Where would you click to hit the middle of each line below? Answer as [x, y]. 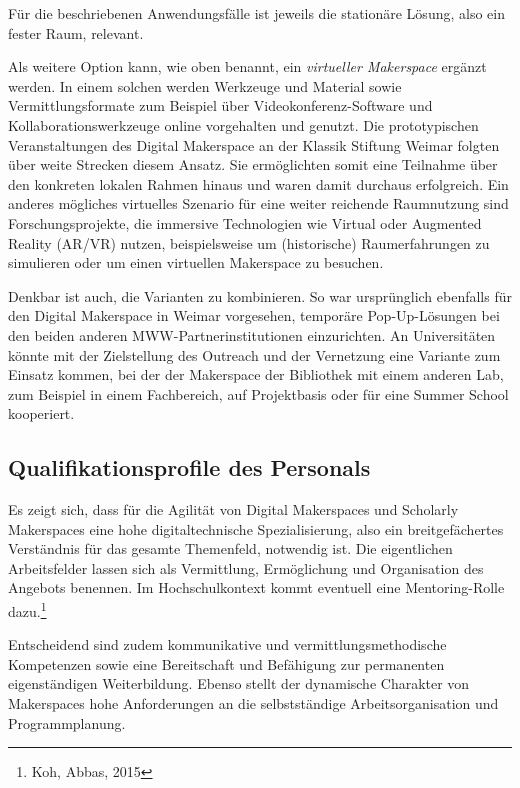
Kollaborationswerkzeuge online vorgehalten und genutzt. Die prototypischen [243, 124]
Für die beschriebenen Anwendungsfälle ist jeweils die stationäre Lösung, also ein [256, 13]
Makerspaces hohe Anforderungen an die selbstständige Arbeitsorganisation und [253, 703]
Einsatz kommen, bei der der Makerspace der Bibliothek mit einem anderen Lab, [256, 374]
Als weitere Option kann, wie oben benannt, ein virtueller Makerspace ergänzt [247, 66]
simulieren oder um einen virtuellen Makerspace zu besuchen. [196, 262]
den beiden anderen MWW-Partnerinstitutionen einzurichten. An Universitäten [252, 334]
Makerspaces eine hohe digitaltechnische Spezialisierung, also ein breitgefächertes [256, 528]
